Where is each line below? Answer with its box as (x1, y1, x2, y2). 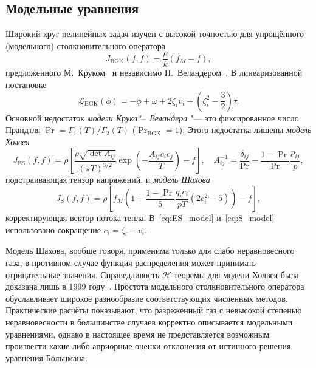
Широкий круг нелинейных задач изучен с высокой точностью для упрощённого (5, 27, 304, 40)
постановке (5, 78, 47, 91)
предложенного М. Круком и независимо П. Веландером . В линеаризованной (5, 66, 303, 79)
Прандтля (5, 123, 41, 136)
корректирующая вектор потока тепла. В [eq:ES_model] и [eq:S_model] (5, 211, 275, 224)
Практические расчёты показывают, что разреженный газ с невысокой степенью (5, 304, 302, 316)
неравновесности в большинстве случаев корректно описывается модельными (5, 315, 293, 328)
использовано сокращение (5, 223, 101, 236)
